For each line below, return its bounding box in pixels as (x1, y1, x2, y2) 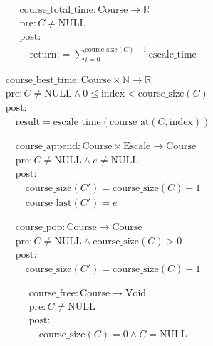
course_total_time (19, 5, 93, 16)
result (15, 117, 41, 127)
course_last (25, 198, 72, 208)
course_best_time (5, 75, 77, 86)
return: (29, 49, 60, 60)
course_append (15, 141, 78, 151)
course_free (28, 288, 76, 298)
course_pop (15, 222, 63, 232)
